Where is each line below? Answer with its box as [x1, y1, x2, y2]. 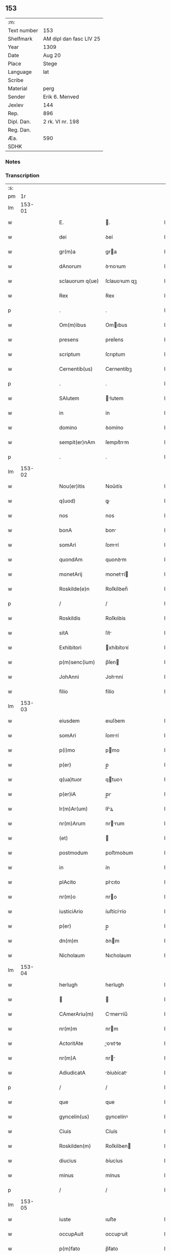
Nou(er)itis [59, 483, 85, 490]
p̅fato [105, 1245, 119, 1252]
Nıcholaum [105, 952, 131, 959]
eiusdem [59, 718, 80, 725]
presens [59, 336, 79, 343]
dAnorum [59, 263, 81, 270]
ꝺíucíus [105, 1157, 123, 1164]
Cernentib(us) [59, 366, 93, 373]
